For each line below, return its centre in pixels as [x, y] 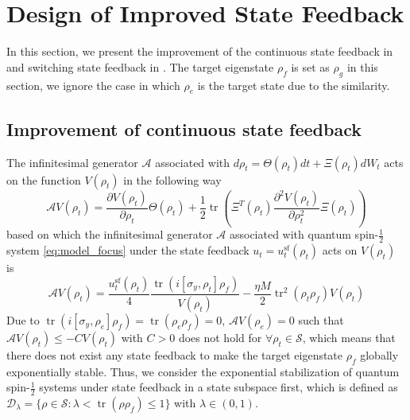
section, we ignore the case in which [93, 85]
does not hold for [220, 337]
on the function [44, 179]
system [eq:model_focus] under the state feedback [128, 250]
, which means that [349, 337]
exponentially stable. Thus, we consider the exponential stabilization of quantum [203, 371]
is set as [310, 66]
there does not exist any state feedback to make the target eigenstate [175, 354]
